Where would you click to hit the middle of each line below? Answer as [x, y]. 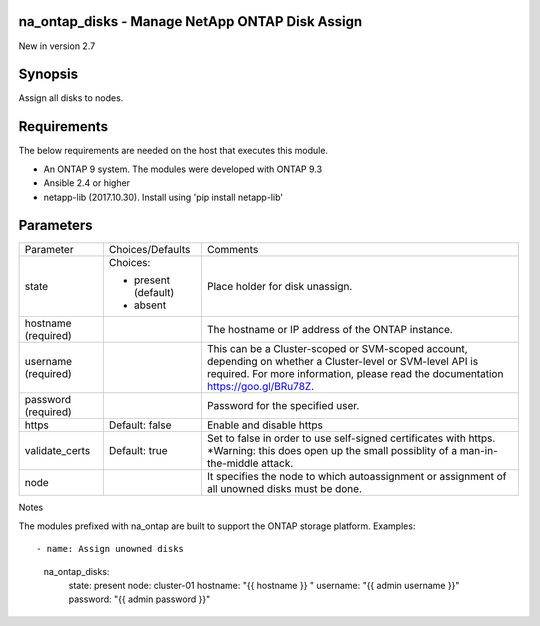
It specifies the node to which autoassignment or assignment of [356, 477]
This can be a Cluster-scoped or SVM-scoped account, [337, 349]
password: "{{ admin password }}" [139, 599]
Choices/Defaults [149, 250]
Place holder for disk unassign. [279, 287]
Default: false [140, 425]
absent [150, 305]
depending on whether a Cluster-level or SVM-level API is [342, 362]
